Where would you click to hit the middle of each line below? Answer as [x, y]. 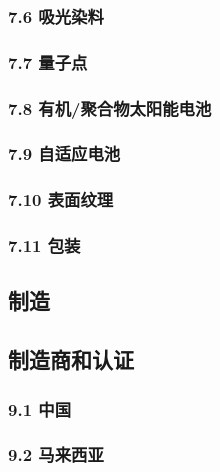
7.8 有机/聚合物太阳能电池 [110, 107]
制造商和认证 [71, 359]
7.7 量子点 [48, 61]
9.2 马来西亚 [56, 454]
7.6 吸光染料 [56, 15]
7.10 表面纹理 [61, 199]
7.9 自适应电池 [64, 153]
